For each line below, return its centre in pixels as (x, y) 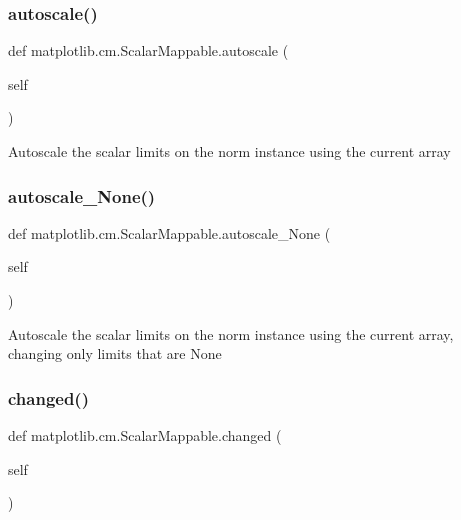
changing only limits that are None (115, 353)
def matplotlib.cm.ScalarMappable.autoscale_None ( (169, 232)
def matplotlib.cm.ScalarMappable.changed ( (145, 435)
